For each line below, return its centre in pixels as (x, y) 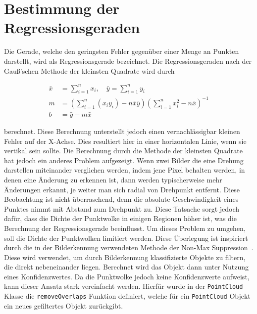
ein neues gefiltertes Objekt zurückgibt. (64, 305)
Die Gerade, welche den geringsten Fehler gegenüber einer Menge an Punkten (122, 51)
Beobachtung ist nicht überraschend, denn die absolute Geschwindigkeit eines (121, 199)
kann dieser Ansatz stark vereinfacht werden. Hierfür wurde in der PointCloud (124, 286)
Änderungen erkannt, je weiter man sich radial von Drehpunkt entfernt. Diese (122, 189)
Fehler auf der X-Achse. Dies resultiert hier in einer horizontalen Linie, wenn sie (125, 141)
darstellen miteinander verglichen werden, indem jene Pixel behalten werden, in (125, 170)
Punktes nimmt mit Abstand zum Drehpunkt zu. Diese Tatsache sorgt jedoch (122, 208)
